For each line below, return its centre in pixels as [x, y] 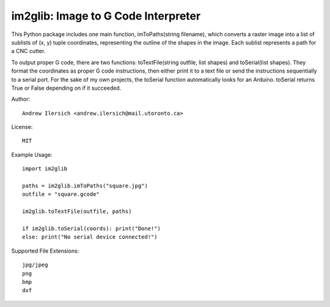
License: [22, 127]
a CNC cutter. [28, 51]
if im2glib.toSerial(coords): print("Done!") [92, 228]
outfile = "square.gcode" [61, 194]
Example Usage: [32, 154]
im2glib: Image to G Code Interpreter [106, 16]
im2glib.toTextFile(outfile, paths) [77, 211]
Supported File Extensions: [45, 251]
